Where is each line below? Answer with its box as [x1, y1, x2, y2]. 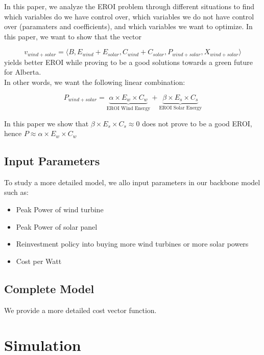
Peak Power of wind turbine [16, 204, 104, 215]
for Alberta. [4, 66, 41, 77]
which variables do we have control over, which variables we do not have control [4, 11, 254, 21]
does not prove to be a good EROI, [142, 118, 252, 128]
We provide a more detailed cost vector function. [4, 304, 157, 315]
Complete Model [4, 280, 94, 296]
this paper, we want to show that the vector [4, 31, 141, 41]
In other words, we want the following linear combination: [4, 77, 185, 87]
